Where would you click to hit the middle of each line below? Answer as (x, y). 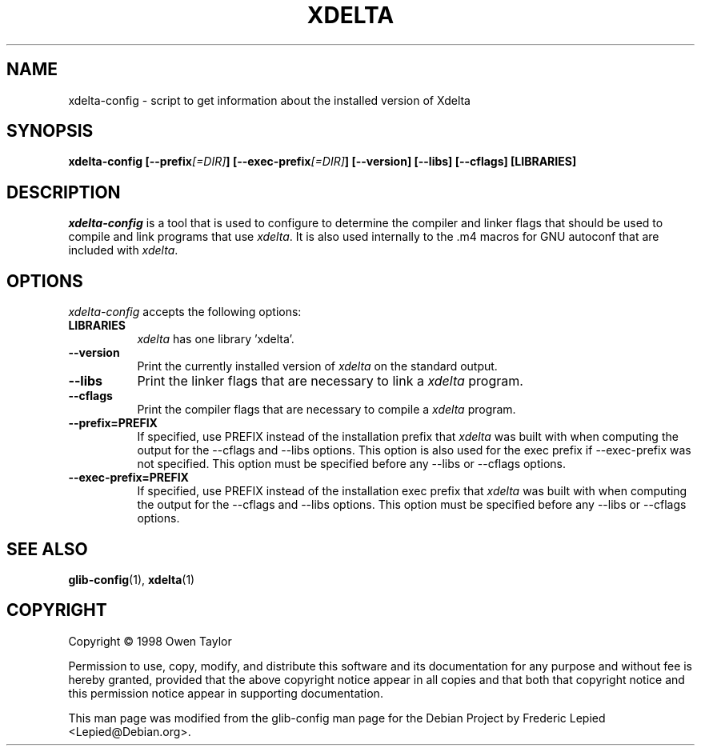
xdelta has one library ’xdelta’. (216, 339)
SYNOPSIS (50, 131)
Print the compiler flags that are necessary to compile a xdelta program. (326, 410)
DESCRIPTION (64, 192)
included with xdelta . (123, 250)
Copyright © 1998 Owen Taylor (150, 641)
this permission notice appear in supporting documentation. (226, 693)
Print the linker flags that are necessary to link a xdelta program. (330, 381)
